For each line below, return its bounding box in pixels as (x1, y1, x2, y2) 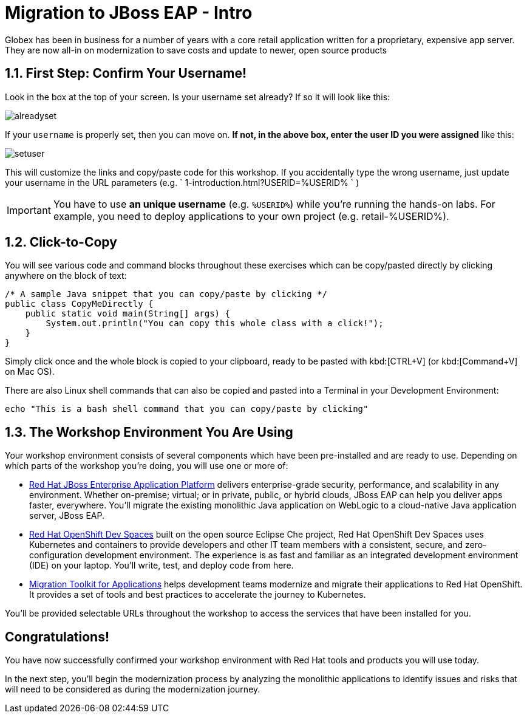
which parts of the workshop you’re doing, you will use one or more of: (5, 460, 288, 471)
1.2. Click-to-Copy (5, 234, 117, 250)
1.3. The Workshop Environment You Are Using (5, 424, 293, 440)
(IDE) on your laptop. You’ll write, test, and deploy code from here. (29, 560, 294, 571)
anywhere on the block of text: (5, 270, 127, 281)
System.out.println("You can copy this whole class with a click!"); (46, 318, 384, 329)
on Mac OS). (5, 366, 55, 377)
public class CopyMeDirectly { (5, 299, 154, 309)
